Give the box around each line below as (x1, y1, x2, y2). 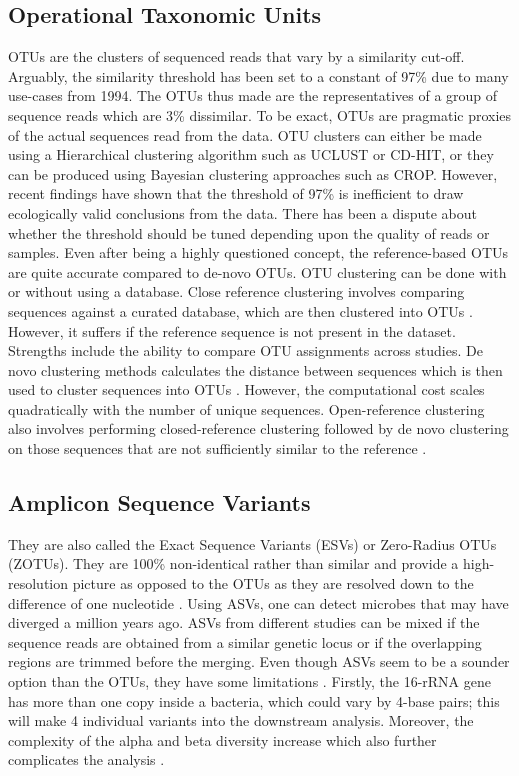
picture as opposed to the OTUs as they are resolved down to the (72, 573, 474, 594)
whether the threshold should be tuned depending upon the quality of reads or (8, 222, 490, 243)
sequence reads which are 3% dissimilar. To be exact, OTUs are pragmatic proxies (8, 104, 512, 125)
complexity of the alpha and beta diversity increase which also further (8, 729, 437, 750)
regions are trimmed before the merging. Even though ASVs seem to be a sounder (8, 651, 510, 672)
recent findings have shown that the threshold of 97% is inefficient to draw (8, 183, 464, 204)
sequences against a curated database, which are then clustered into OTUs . (8, 300, 473, 321)
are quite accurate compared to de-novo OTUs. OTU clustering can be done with (8, 261, 507, 282)
